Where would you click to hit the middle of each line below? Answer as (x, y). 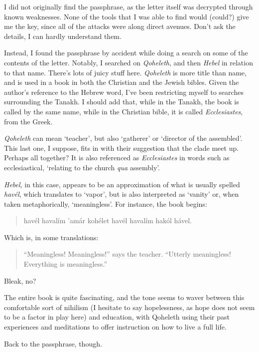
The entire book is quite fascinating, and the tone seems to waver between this (124, 297)
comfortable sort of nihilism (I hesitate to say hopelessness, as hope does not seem (129, 307)
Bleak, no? (20, 280)
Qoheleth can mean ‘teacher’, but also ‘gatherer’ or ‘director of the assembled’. (123, 138)
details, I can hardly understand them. (63, 36)
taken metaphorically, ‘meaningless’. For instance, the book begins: (106, 203)
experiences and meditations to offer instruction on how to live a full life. (115, 327)
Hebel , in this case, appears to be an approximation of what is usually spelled (122, 184)
